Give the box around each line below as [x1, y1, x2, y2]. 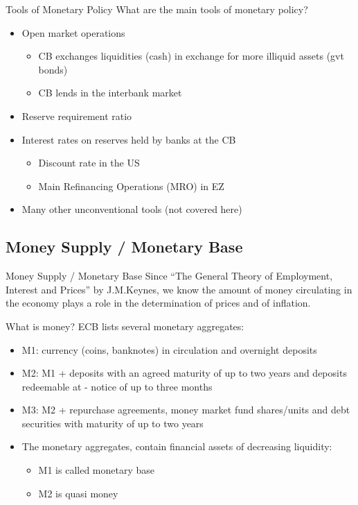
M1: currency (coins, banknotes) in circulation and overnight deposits [21, 342, 317, 357]
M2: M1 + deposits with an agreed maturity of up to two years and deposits [21, 366, 347, 380]
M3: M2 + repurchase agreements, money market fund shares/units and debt [21, 402, 350, 417]
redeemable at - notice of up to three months [21, 379, 213, 393]
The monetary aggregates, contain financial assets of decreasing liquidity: [21, 439, 332, 454]
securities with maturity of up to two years [21, 416, 204, 430]
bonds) [38, 62, 68, 76]
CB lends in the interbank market [38, 85, 182, 100]
